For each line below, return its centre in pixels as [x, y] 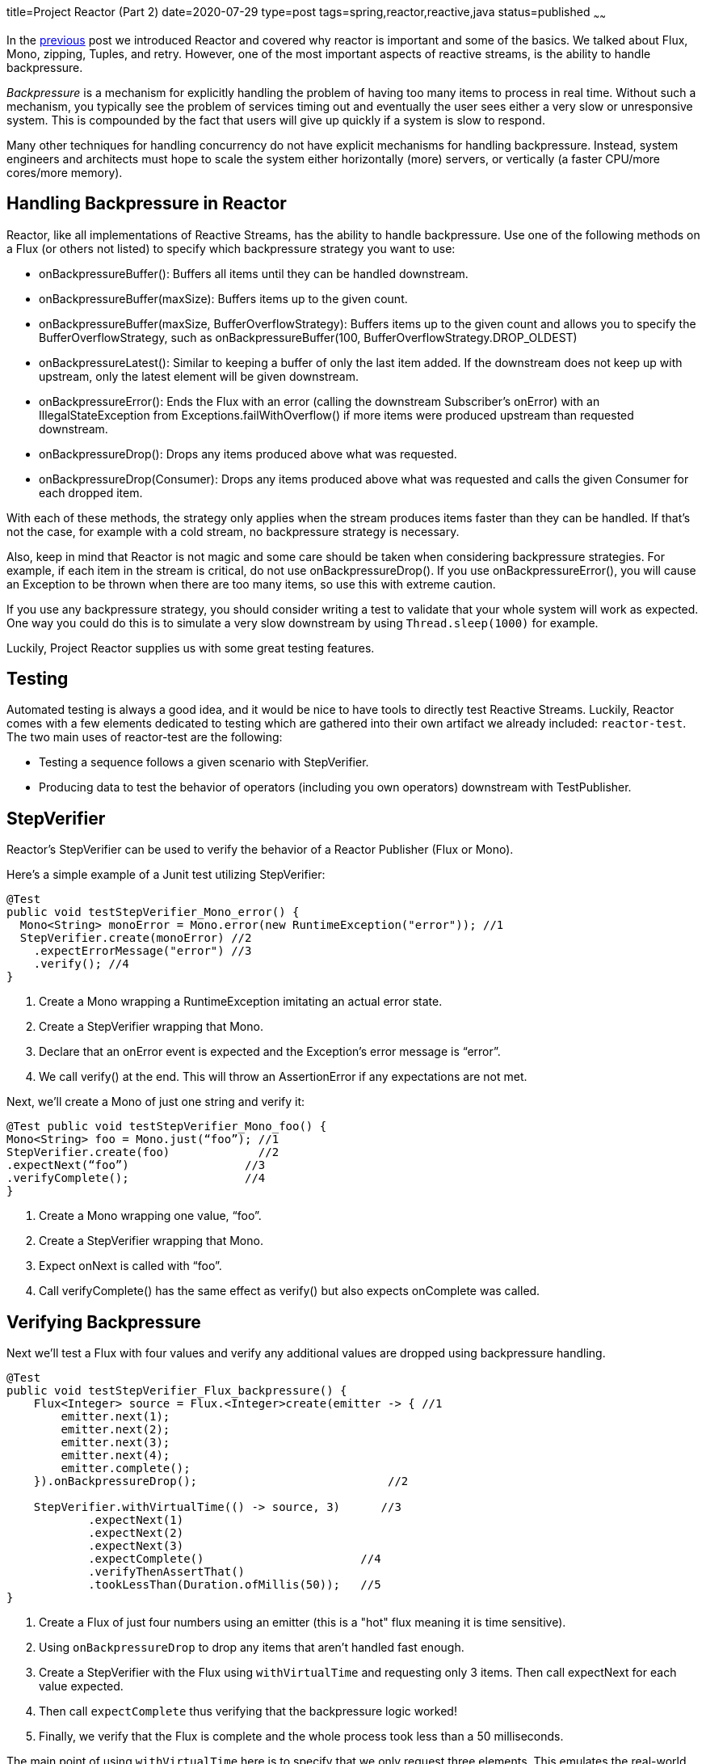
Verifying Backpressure [104, 1322]
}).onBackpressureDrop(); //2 [221, 1481]
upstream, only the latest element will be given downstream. [199, 376]
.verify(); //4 [81, 964]
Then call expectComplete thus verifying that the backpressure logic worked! [248, 1711]
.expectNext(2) [136, 1533]
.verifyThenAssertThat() [167, 1572]
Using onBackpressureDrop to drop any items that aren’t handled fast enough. [252, 1648]
